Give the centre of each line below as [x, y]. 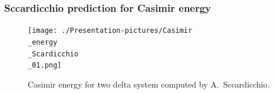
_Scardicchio [53, 54]
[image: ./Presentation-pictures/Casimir [110, 31]
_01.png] [45, 66]
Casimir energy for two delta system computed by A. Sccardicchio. [149, 84]
